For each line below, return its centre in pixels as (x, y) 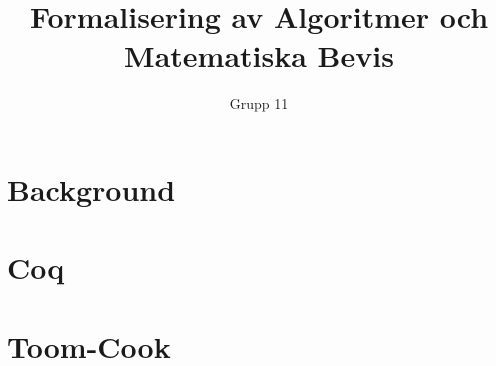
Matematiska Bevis (259, 55)
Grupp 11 (259, 103)
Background (91, 188)
